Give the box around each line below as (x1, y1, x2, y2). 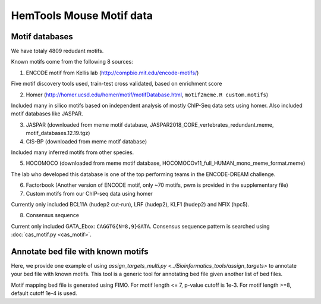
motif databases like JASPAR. (11, 110, 83, 117)
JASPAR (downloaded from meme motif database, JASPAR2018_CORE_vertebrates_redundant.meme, (26, 121, 274, 128)
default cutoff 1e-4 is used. (11, 290, 77, 297)
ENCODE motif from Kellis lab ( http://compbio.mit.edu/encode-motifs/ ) (26, 69, 199, 76)
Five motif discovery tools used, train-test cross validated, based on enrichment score (11, 80, 222, 87)
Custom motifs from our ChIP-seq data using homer (26, 190, 153, 197)
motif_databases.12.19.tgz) (26, 130, 90, 137)
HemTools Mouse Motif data (11, 9, 153, 22)
